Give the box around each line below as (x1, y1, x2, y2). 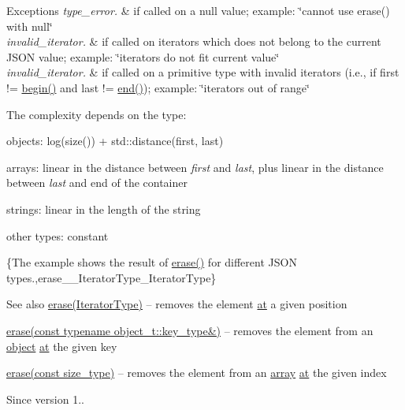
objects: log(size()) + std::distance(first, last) (6, 132, 224, 149)
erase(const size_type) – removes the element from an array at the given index (6, 364, 387, 381)
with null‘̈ (6, 17, 53, 34)
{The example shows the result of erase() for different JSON (6, 254, 297, 270)
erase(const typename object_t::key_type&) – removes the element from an (6, 322, 373, 338)
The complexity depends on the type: (6, 106, 187, 122)
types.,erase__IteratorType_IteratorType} (6, 269, 217, 285)
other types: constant (6, 227, 109, 244)
